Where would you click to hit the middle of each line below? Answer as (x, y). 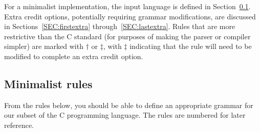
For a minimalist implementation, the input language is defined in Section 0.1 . (127, 6)
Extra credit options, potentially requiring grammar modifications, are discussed (130, 16)
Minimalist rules (48, 83)
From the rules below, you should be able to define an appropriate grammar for (129, 105)
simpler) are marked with (44, 46)
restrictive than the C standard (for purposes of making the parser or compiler (127, 36)
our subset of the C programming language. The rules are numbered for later (125, 115)
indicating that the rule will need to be (191, 46)
